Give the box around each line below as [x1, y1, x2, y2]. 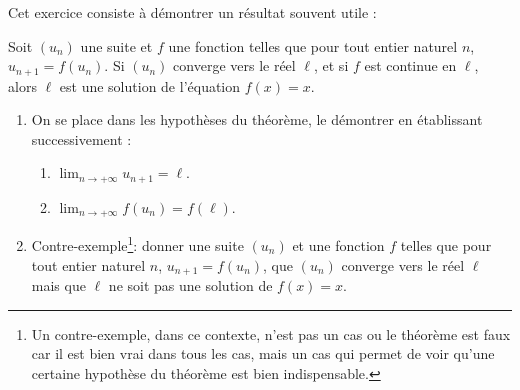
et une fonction [292, 234, 385, 255]
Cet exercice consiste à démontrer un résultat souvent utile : [8, 2, 377, 22]
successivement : [31, 128, 132, 149]
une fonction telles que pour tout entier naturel [168, 35, 458, 56]
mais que [31, 275, 86, 296]
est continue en [364, 55, 457, 76]
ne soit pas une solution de [108, 275, 273, 296]
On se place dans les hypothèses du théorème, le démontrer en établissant [31, 109, 483, 130]
